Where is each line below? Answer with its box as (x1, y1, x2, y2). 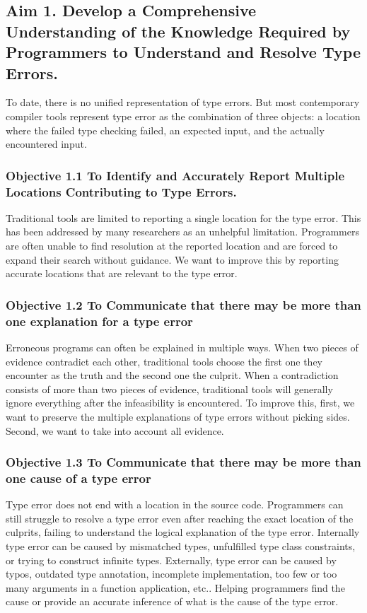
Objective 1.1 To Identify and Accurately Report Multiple (6, 166, 344, 184)
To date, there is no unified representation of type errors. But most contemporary (6, 95, 360, 110)
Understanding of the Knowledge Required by (6, 20, 351, 42)
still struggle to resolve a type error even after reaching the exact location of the (6, 510, 354, 525)
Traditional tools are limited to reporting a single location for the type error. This (6, 210, 361, 225)
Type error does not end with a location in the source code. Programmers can (6, 497, 344, 512)
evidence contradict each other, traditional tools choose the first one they (6, 354, 322, 368)
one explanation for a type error (6, 312, 193, 329)
